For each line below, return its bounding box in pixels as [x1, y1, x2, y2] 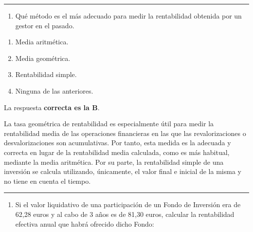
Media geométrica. [15, 53, 71, 63]
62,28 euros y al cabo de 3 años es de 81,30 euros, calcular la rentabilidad [15, 209, 235, 219]
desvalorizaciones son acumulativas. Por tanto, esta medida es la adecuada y [4, 137, 231, 148]
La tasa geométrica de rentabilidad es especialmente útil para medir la [4, 118, 214, 129]
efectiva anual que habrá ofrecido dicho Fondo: [15, 218, 154, 229]
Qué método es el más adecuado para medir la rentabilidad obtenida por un [15, 11, 242, 20]
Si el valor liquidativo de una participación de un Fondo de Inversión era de [15, 199, 241, 210]
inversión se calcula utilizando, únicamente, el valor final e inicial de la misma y [4, 166, 241, 176]
